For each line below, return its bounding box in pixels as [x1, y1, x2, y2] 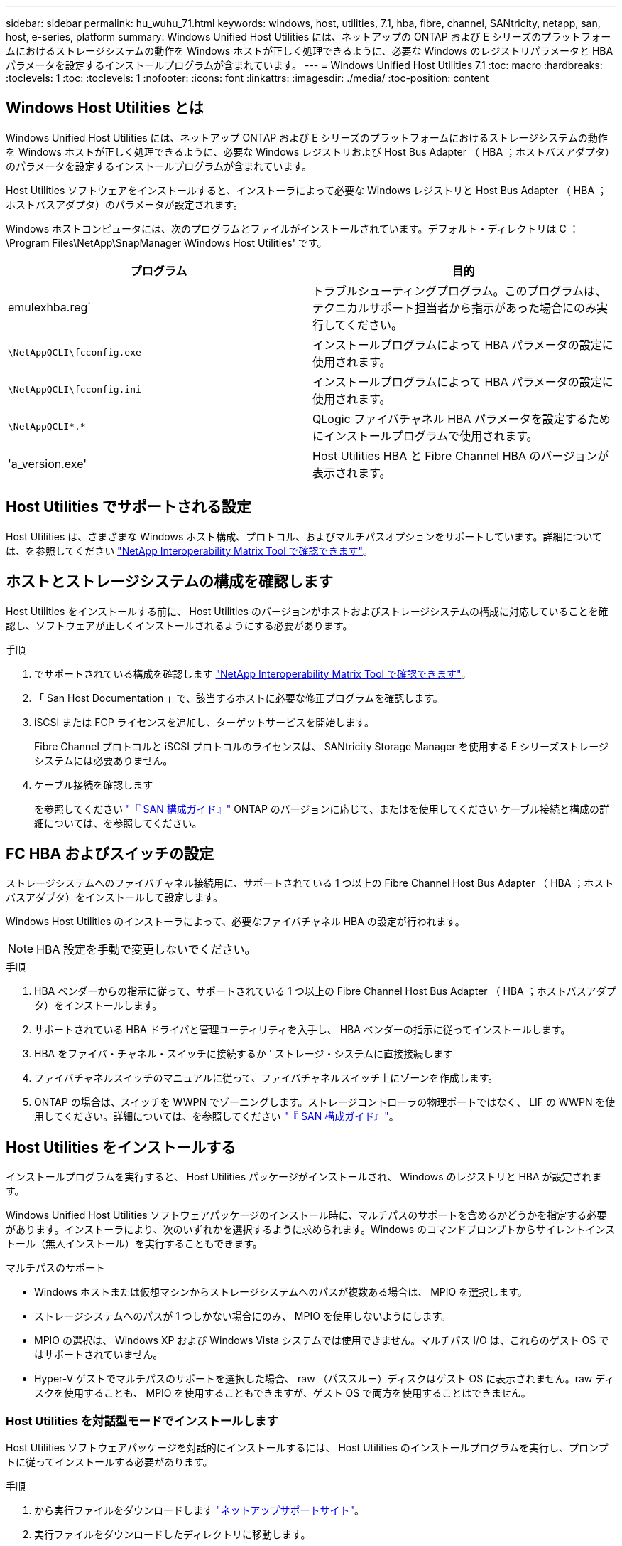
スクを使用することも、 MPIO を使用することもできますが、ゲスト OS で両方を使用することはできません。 [34, 1387, 531, 1400]
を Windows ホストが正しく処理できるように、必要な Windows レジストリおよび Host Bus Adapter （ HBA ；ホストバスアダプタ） [6, 145, 616, 158]
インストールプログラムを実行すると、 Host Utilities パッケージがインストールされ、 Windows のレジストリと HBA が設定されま [6, 1171, 602, 1183]
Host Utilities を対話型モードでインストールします [6, 1413, 278, 1428]
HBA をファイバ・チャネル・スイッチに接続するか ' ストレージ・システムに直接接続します [34, 1047, 454, 1060]
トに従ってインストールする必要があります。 [6, 1455, 213, 1468]
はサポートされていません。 [34, 1348, 163, 1361]
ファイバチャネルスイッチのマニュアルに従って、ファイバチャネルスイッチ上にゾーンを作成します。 [34, 1072, 498, 1084]
